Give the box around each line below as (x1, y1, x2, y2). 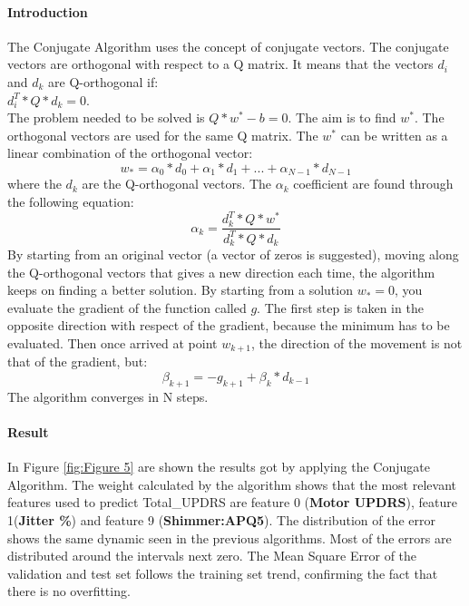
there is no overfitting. (7, 582, 131, 601)
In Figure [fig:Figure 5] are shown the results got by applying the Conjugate (7, 457, 430, 476)
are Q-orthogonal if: (48, 72, 159, 91)
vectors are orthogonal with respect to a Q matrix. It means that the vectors (7, 54, 434, 73)
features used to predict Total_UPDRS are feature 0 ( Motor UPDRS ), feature (7, 493, 457, 512)
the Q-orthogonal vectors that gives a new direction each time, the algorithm (7, 262, 435, 281)
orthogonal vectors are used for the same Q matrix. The (7, 125, 318, 144)
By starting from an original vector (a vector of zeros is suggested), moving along (7, 244, 459, 263)
